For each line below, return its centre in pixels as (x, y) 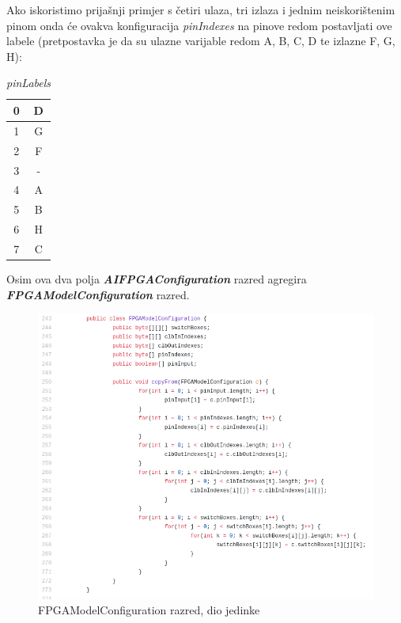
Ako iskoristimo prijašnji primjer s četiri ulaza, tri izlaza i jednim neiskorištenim (201, 9)
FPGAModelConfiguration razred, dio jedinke (149, 610)
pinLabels (29, 83)
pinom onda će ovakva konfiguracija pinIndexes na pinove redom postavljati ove (199, 25)
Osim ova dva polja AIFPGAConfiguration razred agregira (157, 278)
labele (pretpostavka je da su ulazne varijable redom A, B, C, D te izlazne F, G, (201, 41)
